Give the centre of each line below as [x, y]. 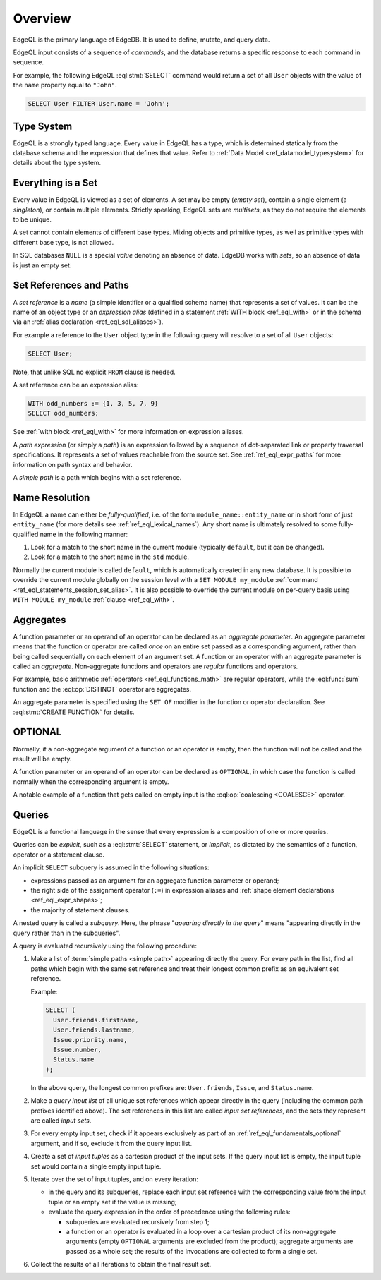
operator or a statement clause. [59, 855]
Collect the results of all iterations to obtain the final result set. [121, 1264]
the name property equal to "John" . [65, 85]
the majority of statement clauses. [80, 910]
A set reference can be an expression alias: [76, 385]
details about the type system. [57, 163]
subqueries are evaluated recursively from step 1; [138, 1221]
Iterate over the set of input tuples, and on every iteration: [115, 1179]
